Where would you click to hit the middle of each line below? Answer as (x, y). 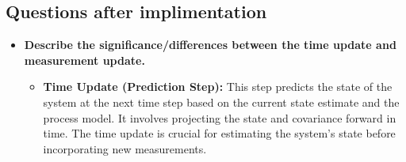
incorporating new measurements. (125, 148)
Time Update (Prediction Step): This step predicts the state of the (218, 87)
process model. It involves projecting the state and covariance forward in (220, 117)
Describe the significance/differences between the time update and (210, 45)
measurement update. (84, 60)
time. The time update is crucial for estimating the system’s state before (219, 133)
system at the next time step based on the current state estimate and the (221, 102)
